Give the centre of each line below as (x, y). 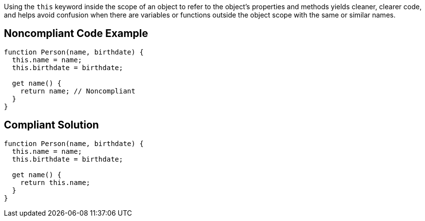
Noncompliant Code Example (76, 34)
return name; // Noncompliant (78, 91)
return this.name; (55, 182)
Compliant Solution (51, 125)
